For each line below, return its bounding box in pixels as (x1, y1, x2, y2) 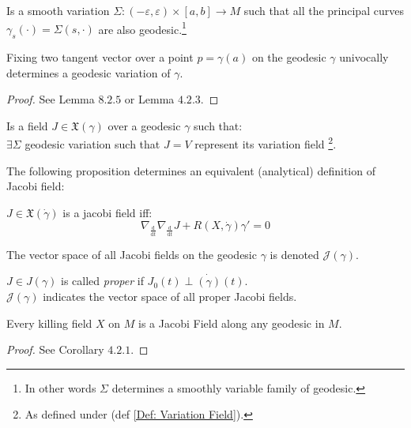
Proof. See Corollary (6, 341, 104, 358)
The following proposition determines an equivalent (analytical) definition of (6, 162, 375, 178)
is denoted (270, 246, 319, 262)
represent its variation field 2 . (194, 133, 337, 152)
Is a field (6, 117, 48, 133)
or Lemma (124, 91, 175, 107)
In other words (25, 379, 96, 396)
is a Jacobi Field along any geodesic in (138, 314, 325, 331)
